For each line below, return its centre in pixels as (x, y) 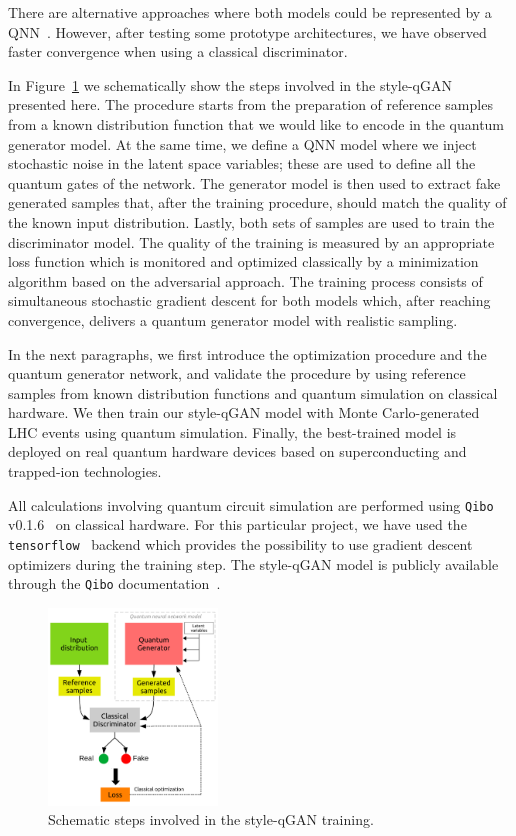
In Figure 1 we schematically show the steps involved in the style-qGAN (230, 84)
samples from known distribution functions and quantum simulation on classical (253, 392)
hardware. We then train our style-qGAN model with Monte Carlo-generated (244, 412)
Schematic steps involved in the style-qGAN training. (211, 819)
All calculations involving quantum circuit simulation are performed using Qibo (251, 504)
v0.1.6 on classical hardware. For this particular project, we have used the (237, 524)
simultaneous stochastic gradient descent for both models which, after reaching (249, 300)
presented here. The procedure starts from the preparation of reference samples (250, 104)
